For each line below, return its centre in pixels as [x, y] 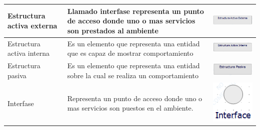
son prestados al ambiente [113, 30]
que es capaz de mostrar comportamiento [130, 53]
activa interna [29, 53]
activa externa [32, 25]
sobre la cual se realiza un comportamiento [133, 75]
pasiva [17, 75]
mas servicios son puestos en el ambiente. [130, 108]
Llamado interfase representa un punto [135, 11]
